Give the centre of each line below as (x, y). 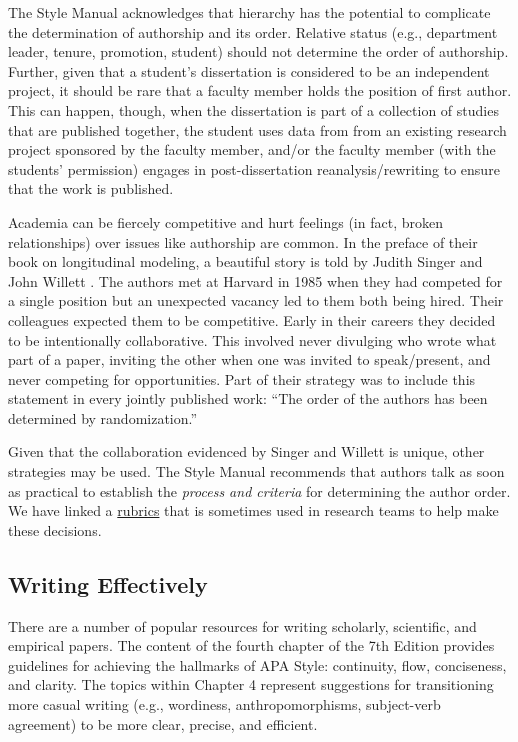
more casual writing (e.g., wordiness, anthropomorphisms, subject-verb (224, 704)
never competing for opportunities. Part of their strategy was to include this (242, 378)
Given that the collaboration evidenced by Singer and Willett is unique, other (246, 451)
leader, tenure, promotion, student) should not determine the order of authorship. (258, 51)
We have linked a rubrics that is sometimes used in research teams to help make (253, 510)
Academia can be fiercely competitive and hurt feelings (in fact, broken (225, 221)
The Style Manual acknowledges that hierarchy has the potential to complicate (249, 12)
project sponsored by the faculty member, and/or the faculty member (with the (252, 149)
